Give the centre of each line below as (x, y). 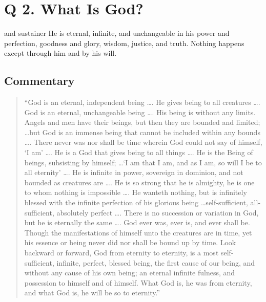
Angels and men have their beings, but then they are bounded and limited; (142, 122)
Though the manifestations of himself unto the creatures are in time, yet (138, 232)
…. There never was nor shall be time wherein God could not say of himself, (143, 142)
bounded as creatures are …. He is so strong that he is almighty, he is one (139, 182)
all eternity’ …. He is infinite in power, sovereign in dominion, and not (134, 172)
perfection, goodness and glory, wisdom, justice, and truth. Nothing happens (124, 43)
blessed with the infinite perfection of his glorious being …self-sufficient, (136, 202)
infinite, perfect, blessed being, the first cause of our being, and (156, 262)
